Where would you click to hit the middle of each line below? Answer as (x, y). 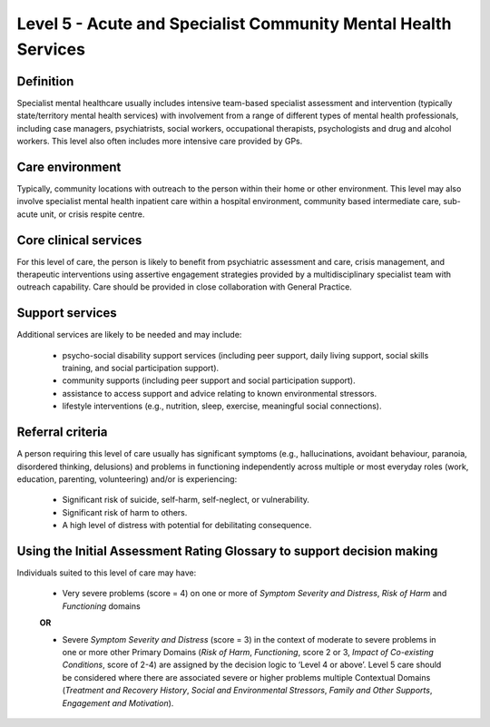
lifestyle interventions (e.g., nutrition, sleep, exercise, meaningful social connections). (222, 406)
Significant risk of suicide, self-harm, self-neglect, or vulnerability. (186, 500)
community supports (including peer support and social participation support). (209, 380)
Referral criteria (62, 432)
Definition (45, 81)
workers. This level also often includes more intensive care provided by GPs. (160, 142)
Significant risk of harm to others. (125, 512)
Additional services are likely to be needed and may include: (129, 335)
